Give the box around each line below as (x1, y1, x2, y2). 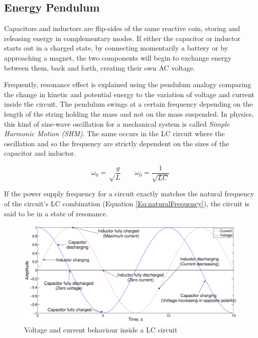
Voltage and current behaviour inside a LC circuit (24, 324, 178, 334)
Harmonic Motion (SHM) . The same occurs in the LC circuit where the (4, 128, 225, 139)
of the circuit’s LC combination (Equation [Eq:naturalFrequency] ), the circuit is (4, 198, 249, 208)
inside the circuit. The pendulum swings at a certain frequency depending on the (4, 99, 253, 109)
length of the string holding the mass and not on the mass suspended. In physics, (4, 108, 254, 119)
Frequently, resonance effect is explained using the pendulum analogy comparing (4, 79, 251, 90)
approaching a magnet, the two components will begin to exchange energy (4, 52, 232, 63)
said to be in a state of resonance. (4, 208, 108, 218)
